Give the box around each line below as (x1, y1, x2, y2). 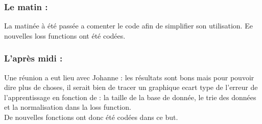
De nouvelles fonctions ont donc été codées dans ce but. (4, 112, 178, 122)
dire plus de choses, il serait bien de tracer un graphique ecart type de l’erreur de (4, 82, 258, 92)
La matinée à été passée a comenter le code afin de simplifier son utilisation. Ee (4, 20, 253, 31)
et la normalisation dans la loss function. (4, 102, 131, 112)
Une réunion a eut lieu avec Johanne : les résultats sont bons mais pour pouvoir (4, 72, 254, 82)
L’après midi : (4, 52, 63, 65)
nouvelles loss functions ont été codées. (4, 30, 126, 41)
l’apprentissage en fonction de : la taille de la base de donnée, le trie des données (4, 91, 256, 102)
